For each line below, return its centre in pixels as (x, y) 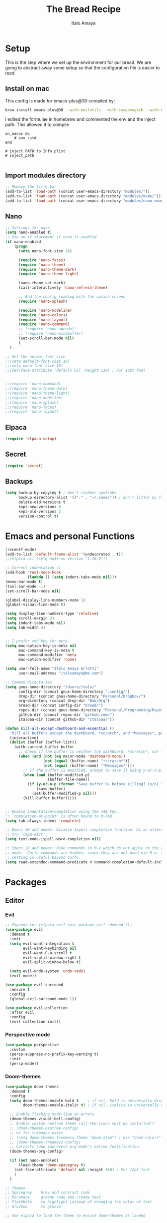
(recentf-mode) (21, 550)
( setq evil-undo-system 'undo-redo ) (47, 971)
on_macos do (17, 134)
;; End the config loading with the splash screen (72, 297)
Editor (15, 901)
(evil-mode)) (23, 976)
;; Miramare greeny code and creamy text (53, 1198)
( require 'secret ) (24, 466)
